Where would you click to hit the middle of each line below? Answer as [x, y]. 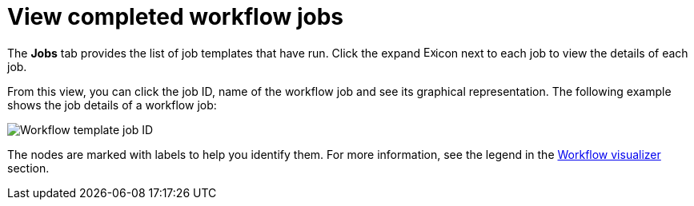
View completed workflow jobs [175, 17]
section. [28, 168]
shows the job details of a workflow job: [112, 105]
